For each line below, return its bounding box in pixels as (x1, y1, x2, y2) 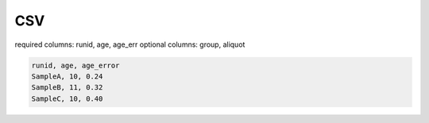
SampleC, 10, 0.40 (31, 94, 103, 103)
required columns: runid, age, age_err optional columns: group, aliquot (14, 40, 245, 49)
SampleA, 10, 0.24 (31, 71, 103, 81)
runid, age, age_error (31, 60, 120, 70)
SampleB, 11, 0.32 (31, 83, 103, 92)
